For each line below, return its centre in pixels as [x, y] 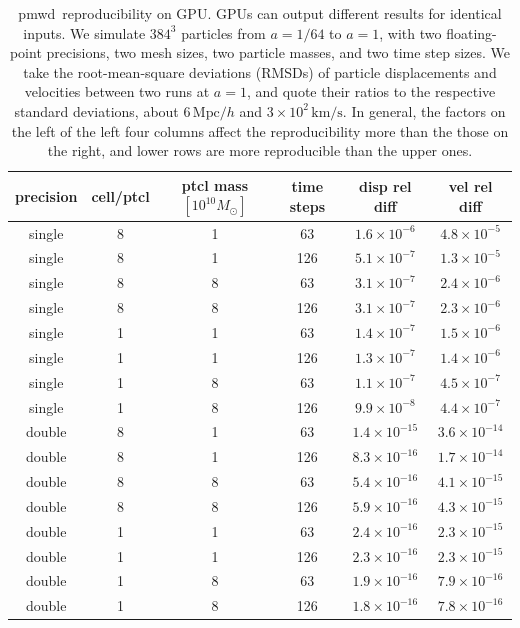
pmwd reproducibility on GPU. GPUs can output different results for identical [260, 13]
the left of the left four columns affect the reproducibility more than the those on [260, 130]
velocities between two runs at [117, 91]
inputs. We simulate [84, 32]
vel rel [470, 185]
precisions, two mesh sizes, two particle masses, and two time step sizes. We [278, 52]
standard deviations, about [96, 110]
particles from [223, 32]
